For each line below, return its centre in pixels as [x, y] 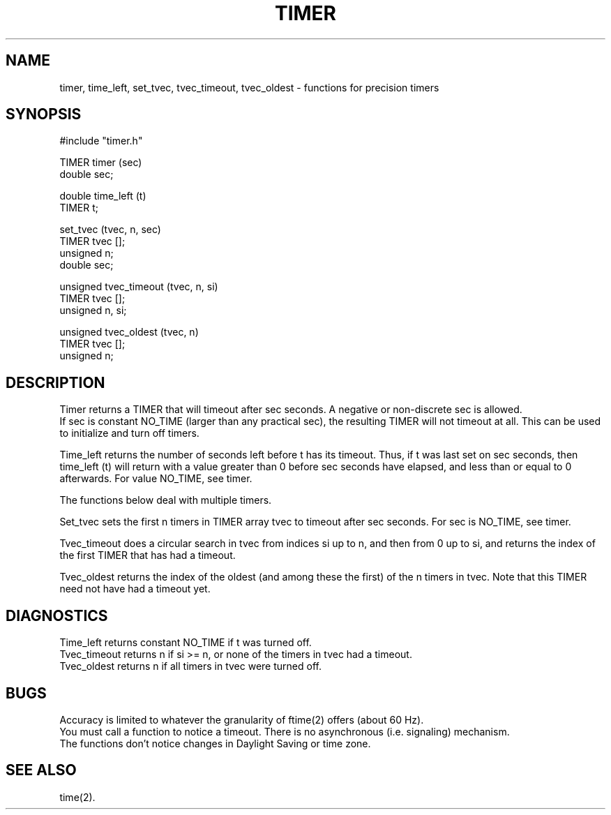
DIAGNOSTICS [57, 615]
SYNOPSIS [44, 114]
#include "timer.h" [101, 141]
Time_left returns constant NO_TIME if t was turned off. [186, 643]
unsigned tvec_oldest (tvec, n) [129, 332]
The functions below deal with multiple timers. [166, 500]
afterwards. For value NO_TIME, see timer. [156, 479]
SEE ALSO [41, 770]
